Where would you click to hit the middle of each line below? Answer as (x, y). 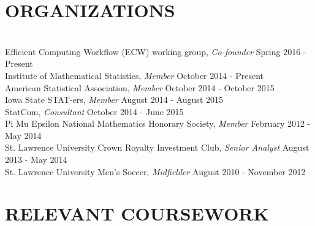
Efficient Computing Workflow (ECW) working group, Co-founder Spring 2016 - (156, 51)
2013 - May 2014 (36, 160)
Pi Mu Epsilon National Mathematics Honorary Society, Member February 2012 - (158, 123)
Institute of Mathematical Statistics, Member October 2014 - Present (135, 75)
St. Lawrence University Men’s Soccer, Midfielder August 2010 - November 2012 (155, 171)
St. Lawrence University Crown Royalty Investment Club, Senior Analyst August (157, 147)
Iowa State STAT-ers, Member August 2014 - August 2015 (114, 100)
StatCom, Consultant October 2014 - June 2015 (94, 111)
